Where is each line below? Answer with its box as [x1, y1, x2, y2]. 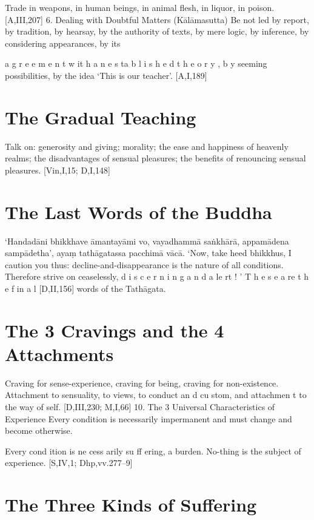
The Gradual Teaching [5, 104, 196, 129]
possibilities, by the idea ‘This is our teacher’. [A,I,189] [5, 69, 207, 81]
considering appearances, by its [5, 36, 121, 49]
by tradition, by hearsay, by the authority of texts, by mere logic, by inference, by [5, 25, 309, 38]
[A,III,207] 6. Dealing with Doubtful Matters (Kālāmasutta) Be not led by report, [5, 13, 309, 25]
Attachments [5, 341, 114, 366]
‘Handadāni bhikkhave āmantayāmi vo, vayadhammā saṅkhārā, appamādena [5, 234, 289, 247]
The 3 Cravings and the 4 [5, 317, 224, 342]
